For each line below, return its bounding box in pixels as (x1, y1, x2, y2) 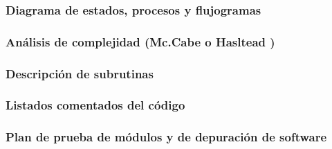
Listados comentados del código (6, 96, 185, 114)
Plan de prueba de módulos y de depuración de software (6, 128, 327, 146)
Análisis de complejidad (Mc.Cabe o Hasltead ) (6, 33, 275, 50)
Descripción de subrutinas (6, 64, 154, 82)
